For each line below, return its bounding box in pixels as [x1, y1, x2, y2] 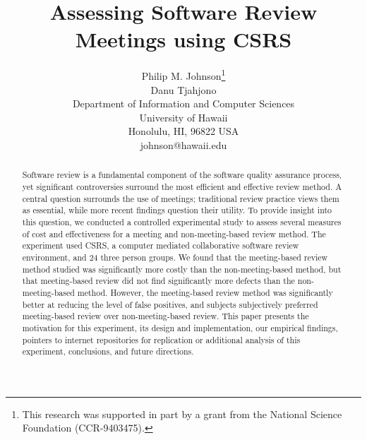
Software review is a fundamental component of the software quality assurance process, [22, 169, 342, 181]
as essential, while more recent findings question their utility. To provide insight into [22, 204, 332, 216]
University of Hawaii [139, 109, 228, 124]
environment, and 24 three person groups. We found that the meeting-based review [22, 251, 328, 263]
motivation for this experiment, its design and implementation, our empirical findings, [22, 321, 338, 333]
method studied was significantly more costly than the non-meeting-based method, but [22, 263, 342, 275]
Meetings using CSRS [75, 25, 292, 54]
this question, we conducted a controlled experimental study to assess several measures [22, 215, 342, 227]
